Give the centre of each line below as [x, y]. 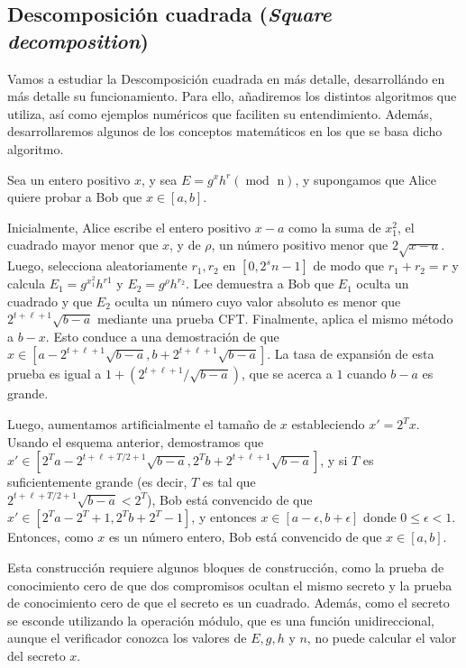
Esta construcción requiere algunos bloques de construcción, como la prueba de [226, 567]
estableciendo [328, 424]
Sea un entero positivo [69, 179]
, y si [334, 460]
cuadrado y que [50, 301]
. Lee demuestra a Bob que [260, 284]
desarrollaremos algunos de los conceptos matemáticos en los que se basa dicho [225, 131]
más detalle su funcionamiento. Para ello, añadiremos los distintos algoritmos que [232, 96]
